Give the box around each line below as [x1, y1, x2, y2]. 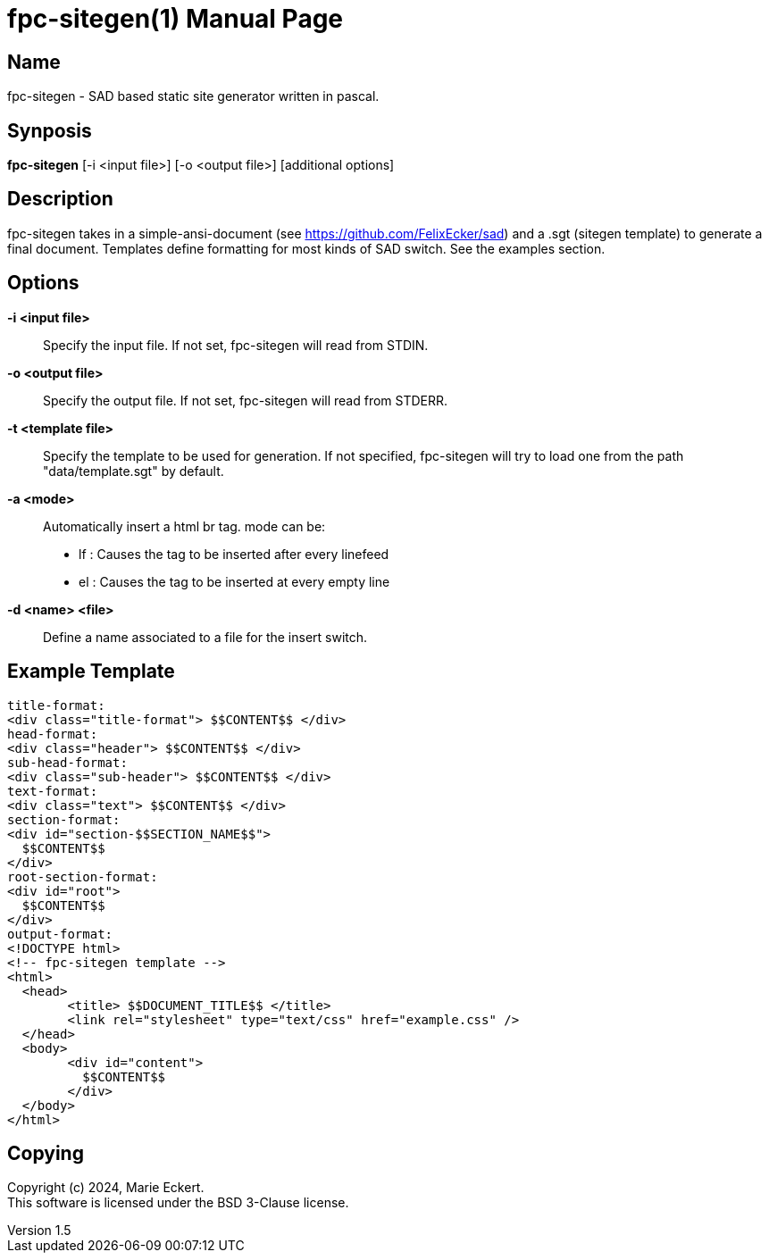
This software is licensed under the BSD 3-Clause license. [7, 1195, 349, 1211]
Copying [7, 1141, 84, 1164]
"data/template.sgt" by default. [43, 463, 224, 479]
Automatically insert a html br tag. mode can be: [43, 518, 326, 534]
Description [7, 188, 113, 211]
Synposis [7, 119, 92, 142]
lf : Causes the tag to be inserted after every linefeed [79, 546, 389, 562]
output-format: [7, 926, 113, 941]
